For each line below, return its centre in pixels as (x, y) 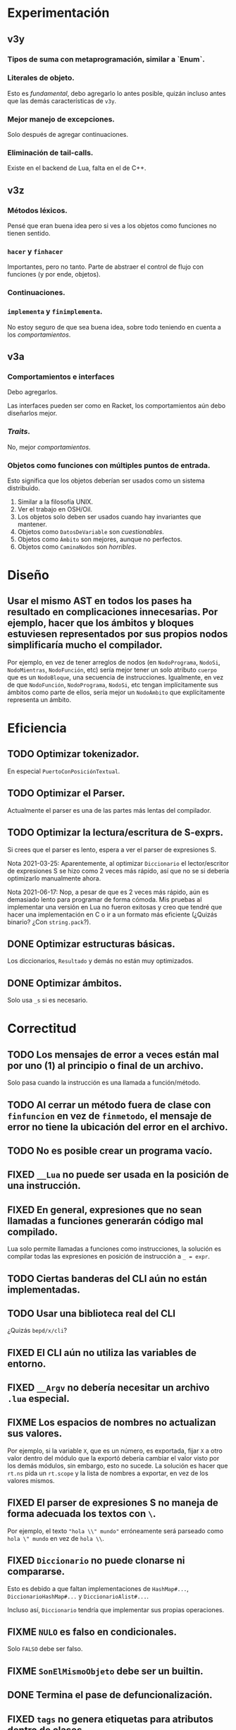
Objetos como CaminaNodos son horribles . (77, 546)
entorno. (27, 1363)
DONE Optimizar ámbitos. (64, 983)
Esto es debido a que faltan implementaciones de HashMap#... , (98, 1588)
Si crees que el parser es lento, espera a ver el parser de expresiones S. (112, 849)
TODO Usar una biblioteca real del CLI (92, 1313)
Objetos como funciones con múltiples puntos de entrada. (109, 465)
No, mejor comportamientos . (49, 447)
